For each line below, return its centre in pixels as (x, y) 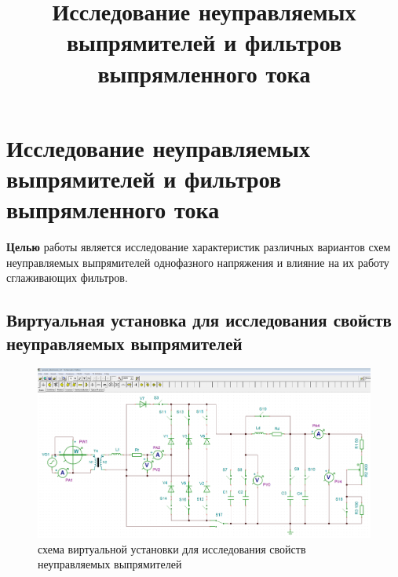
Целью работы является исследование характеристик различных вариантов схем (199, 247)
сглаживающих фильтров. (67, 278)
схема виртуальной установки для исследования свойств (172, 548)
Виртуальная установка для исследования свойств (199, 320)
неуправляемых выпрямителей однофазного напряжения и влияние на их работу (198, 262)
